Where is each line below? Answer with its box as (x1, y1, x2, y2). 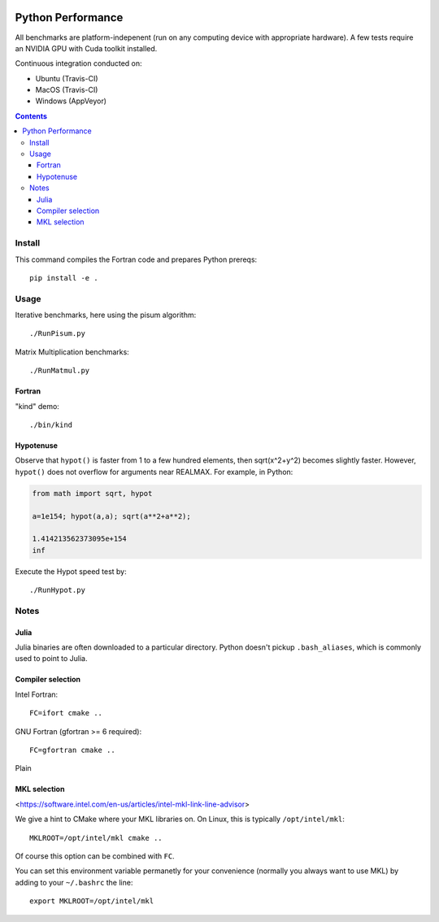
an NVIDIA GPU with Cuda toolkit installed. (15, 43, 158, 53)
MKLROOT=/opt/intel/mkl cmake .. (29, 833, 163, 842)
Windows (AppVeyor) (35, 96, 107, 106)
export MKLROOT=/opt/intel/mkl (29, 897, 154, 906)
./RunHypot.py (29, 585, 85, 595)
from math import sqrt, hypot (32, 489, 153, 498)
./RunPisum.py (29, 329, 85, 338)
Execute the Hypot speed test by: (15, 566, 128, 576)
